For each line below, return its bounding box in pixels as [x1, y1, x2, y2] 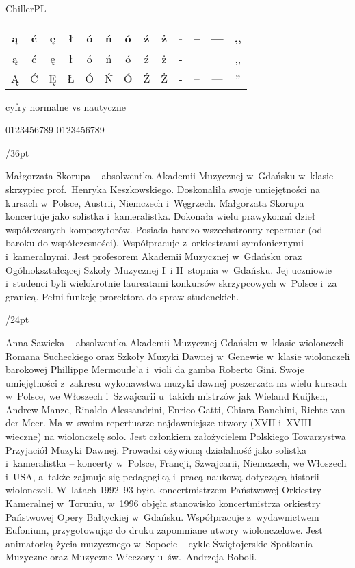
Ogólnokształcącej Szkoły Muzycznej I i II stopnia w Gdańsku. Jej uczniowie [5, 262, 332, 276]
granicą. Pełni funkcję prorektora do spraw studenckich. [5, 289, 239, 303]
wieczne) [5, 429, 42, 443]
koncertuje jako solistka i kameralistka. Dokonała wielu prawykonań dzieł [5, 209, 315, 223]
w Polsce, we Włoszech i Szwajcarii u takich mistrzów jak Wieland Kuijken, [5, 389, 328, 403]
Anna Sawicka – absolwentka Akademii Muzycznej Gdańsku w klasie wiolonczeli [5, 335, 344, 349]
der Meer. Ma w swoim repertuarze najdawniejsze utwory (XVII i [5, 415, 282, 430]
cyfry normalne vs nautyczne [5, 99, 126, 114]
